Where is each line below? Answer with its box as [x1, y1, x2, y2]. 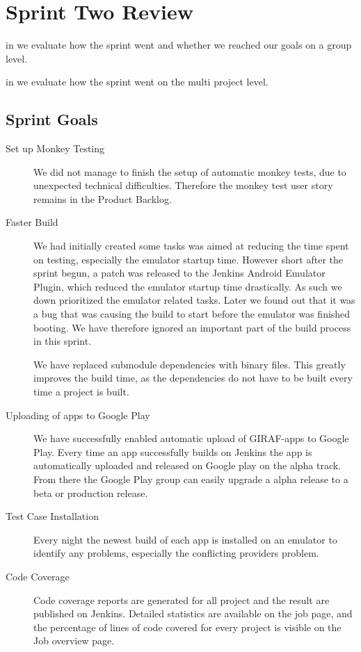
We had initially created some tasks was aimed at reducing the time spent [33, 238, 349, 253]
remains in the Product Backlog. [33, 191, 172, 206]
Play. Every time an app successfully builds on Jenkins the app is [33, 444, 312, 459]
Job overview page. [33, 633, 115, 648]
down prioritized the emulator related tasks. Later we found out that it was [33, 293, 355, 307]
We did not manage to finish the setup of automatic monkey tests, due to [33, 164, 346, 179]
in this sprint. [33, 334, 92, 348]
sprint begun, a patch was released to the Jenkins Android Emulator [33, 266, 326, 280]
